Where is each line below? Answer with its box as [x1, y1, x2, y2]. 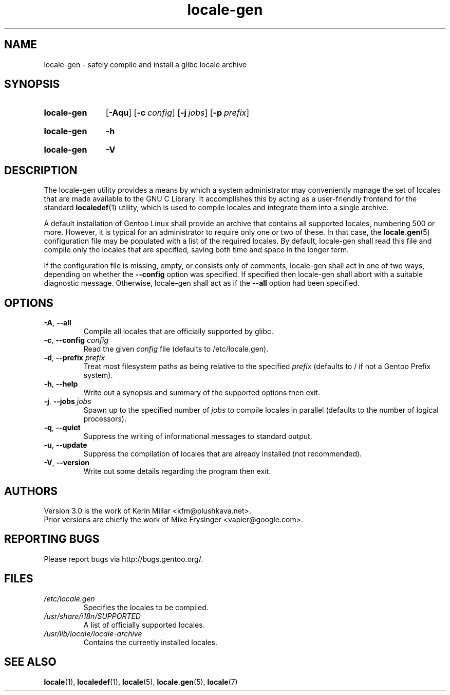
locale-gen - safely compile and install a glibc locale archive [44, 60, 247, 69]
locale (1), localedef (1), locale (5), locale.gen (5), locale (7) [44, 677, 238, 686]
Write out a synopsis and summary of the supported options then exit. [83, 388, 320, 397]
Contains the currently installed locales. [83, 637, 217, 647]
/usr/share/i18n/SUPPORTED [44, 611, 141, 620]
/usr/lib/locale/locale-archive [44, 629, 142, 638]
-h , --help [44, 379, 78, 389]
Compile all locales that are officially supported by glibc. [83, 327, 274, 336]
